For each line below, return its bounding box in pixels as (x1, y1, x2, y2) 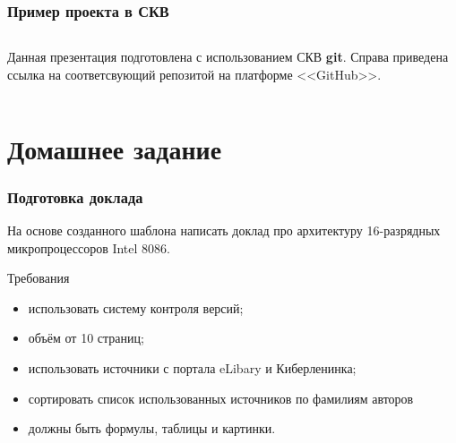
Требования (7, 268, 70, 287)
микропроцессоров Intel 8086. (7, 238, 170, 257)
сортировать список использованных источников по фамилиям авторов (28, 388, 414, 407)
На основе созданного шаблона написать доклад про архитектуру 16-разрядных (7, 221, 441, 239)
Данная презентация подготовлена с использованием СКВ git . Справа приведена (7, 47, 449, 66)
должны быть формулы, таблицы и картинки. (28, 419, 276, 438)
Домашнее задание (7, 130, 222, 166)
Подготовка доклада (7, 185, 143, 208)
